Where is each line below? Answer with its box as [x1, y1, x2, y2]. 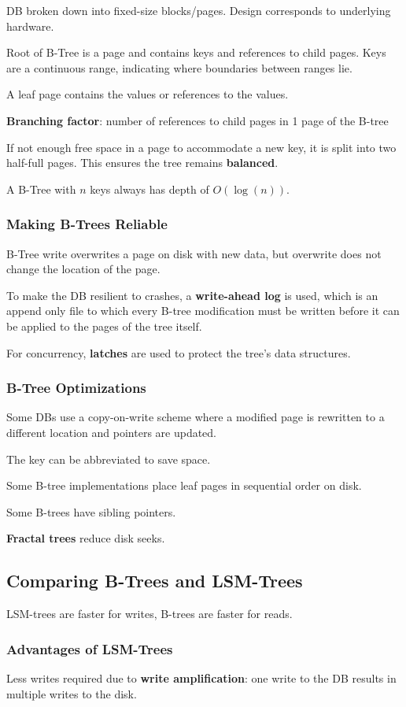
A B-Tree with [6, 180, 76, 197]
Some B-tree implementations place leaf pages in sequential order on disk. [6, 477, 362, 494]
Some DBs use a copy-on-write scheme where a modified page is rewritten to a [6, 409, 385, 425]
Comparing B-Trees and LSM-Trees [6, 568, 303, 593]
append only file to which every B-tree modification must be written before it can [6, 302, 400, 319]
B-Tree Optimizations [6, 378, 146, 398]
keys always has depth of [90, 180, 209, 197]
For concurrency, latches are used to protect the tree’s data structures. [6, 344, 351, 361]
